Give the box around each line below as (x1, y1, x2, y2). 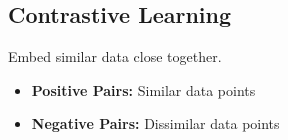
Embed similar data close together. (8, 46, 222, 67)
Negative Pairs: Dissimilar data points (31, 113, 280, 134)
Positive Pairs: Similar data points (31, 79, 256, 100)
